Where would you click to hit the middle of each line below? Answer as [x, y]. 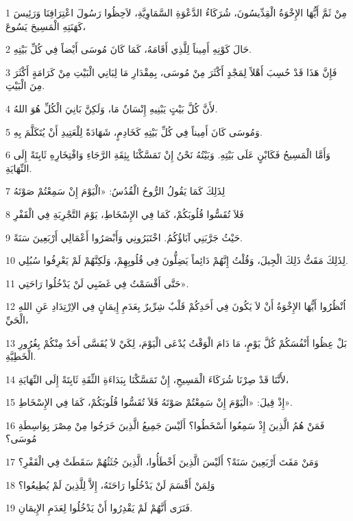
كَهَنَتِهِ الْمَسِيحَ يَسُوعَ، [46, 26]
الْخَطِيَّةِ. [21, 356]
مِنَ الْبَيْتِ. [25, 85]
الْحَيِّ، [17, 319]
